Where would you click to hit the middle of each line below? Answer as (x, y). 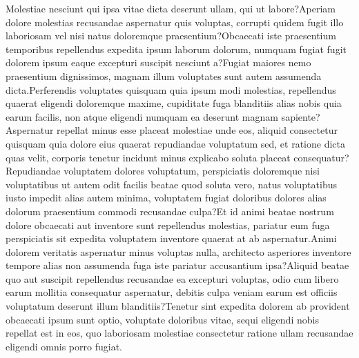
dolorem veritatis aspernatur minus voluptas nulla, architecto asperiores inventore (178, 251)
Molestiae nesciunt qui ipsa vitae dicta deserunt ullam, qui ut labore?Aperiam (171, 8)
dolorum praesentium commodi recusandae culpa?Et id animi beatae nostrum (170, 211)
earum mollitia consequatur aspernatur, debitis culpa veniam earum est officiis (172, 292)
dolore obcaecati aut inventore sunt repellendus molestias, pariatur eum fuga (168, 225)
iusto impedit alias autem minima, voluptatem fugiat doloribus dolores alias (166, 198)
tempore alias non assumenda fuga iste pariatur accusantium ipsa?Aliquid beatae (177, 265)
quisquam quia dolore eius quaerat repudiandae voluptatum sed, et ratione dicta (175, 143)
